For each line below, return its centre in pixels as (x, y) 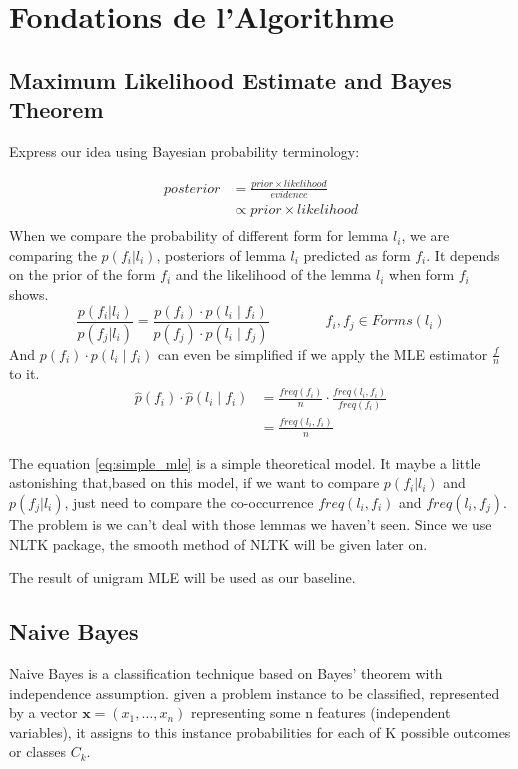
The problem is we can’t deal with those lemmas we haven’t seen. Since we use (250, 524)
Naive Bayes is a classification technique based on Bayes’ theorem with (226, 672)
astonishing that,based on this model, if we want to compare (194, 482)
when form (422, 274)
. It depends (463, 254)
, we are (425, 235)
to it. (24, 373)
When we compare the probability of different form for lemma (199, 235)
